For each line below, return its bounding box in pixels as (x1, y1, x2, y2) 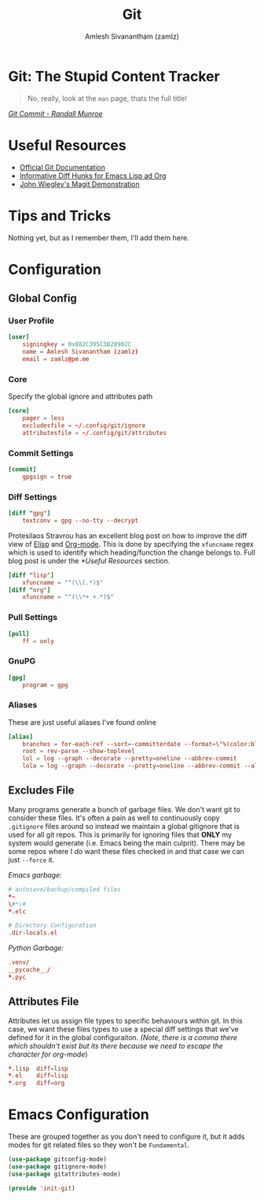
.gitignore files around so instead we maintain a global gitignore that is (8, 821, 240, 830)
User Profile (8, 315, 55, 326)
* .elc (8, 908, 26, 916)
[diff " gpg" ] (8, 510, 51, 518)
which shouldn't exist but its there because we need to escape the (8, 1041, 224, 1050)
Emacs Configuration (8, 1105, 149, 1124)
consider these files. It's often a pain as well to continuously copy (8, 813, 220, 823)
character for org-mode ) (8, 1050, 88, 1059)
